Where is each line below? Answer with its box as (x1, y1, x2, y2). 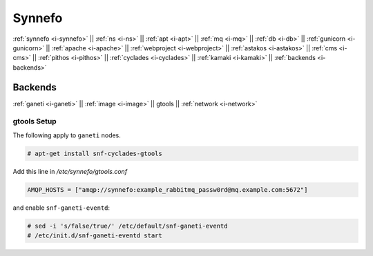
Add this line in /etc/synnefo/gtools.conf (12, 167, 128, 175)
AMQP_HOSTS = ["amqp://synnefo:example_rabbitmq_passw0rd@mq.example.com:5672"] (27, 186, 308, 193)
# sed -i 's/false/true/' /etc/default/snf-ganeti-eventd (27, 221, 228, 230)
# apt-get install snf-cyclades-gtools (27, 149, 162, 157)
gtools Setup (12, 117, 57, 126)
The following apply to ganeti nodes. (12, 131, 121, 139)
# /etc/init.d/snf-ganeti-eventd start (27, 232, 162, 239)
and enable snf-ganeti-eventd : (12, 204, 111, 212)
